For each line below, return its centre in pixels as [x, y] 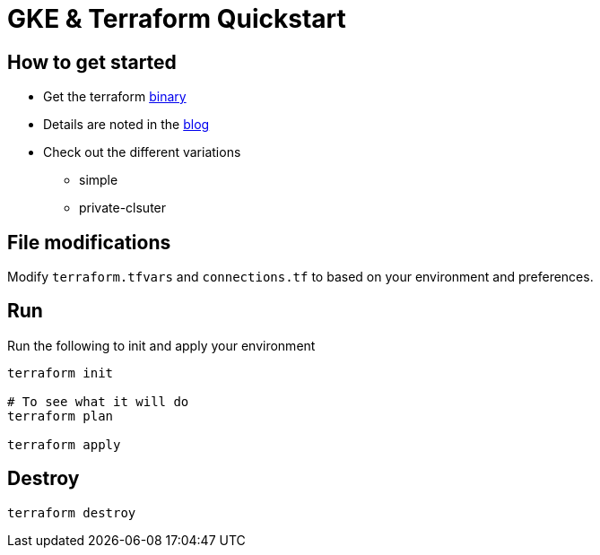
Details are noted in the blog [126, 125]
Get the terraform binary [115, 97]
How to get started [92, 62]
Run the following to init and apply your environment [161, 345]
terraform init [61, 373]
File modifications [89, 242]
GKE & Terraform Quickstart [177, 19]
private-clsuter [123, 208]
